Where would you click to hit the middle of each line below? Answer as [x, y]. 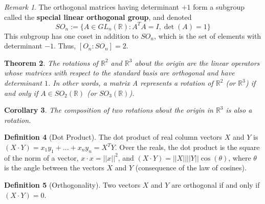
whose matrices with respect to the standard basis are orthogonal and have [119, 73]
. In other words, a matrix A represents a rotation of [130, 83]
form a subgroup [219, 7]
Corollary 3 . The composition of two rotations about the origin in [109, 110]
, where [240, 157]
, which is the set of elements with [208, 35]
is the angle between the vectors [54, 168]
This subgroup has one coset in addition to [71, 35]
